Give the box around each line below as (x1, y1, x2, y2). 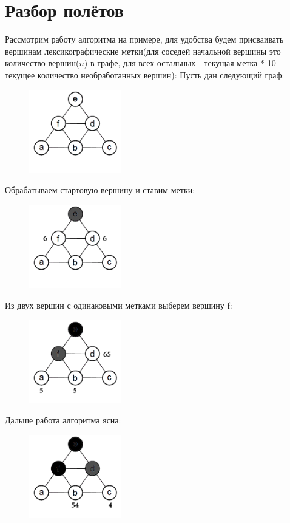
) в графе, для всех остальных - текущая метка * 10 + (84, 56, 286, 69)
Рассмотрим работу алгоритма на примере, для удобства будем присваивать (5, 33, 284, 46)
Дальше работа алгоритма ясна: (5, 414, 121, 426)
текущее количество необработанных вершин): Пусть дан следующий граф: (5, 68, 285, 81)
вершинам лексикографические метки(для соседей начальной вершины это (5, 44, 281, 57)
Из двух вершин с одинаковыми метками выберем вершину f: (5, 298, 232, 311)
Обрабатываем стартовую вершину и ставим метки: (5, 183, 195, 196)
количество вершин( (5, 56, 79, 69)
